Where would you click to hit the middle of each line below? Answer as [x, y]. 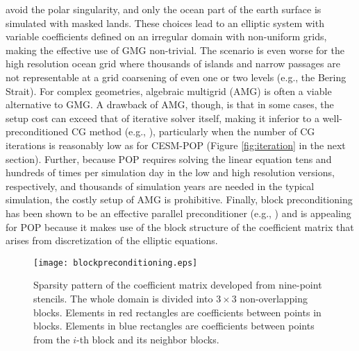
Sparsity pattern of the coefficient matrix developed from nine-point [178, 285]
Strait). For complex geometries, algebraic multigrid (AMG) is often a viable [169, 91]
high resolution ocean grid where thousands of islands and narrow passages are [173, 63]
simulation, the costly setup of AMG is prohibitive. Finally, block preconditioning [179, 199]
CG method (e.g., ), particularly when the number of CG [193, 131]
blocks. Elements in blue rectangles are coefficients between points [174, 326]
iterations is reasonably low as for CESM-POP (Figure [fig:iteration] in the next [176, 145]
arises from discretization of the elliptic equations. [112, 240]
